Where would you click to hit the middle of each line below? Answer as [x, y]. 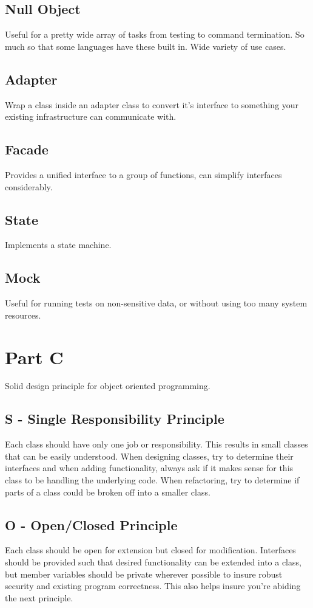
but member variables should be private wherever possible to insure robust [144, 574]
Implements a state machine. [58, 245]
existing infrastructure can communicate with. [91, 116]
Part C [34, 357]
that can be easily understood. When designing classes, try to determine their [149, 456]
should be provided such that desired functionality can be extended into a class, [153, 562]
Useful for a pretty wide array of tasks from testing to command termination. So [155, 34]
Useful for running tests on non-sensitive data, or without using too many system [156, 303]
